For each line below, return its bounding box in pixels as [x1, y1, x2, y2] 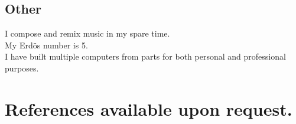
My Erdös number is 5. [5, 38, 88, 51]
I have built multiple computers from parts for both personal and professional [5, 50, 286, 63]
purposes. [5, 61, 39, 74]
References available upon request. [5, 96, 292, 120]
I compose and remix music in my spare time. [5, 27, 170, 40]
